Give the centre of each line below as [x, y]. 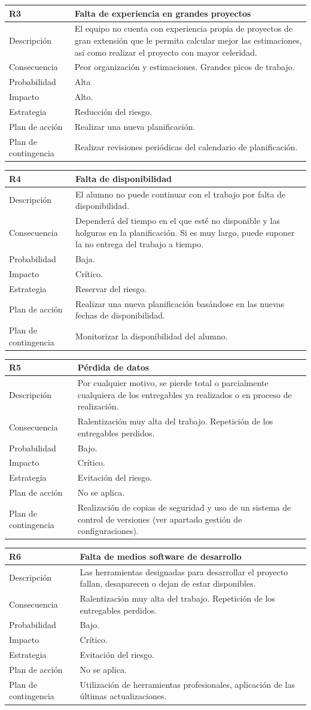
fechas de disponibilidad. [120, 315]
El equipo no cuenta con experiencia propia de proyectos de [184, 28]
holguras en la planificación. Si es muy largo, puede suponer [185, 232]
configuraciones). [108, 531]
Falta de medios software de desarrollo [161, 556]
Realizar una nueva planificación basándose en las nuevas [180, 303]
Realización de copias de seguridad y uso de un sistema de [184, 507]
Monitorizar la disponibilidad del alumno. [152, 336]
